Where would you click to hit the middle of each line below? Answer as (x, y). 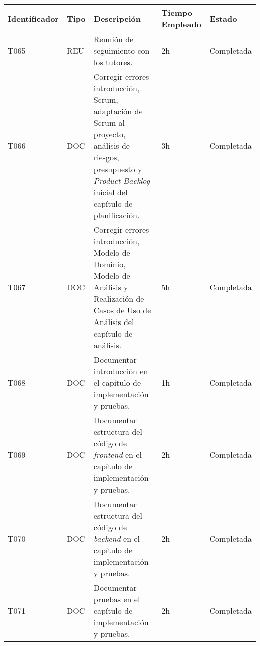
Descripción (117, 18)
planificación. (117, 215)
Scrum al (109, 123)
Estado (223, 18)
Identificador (33, 18)
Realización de (119, 299)
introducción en (121, 371)
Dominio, (110, 264)
